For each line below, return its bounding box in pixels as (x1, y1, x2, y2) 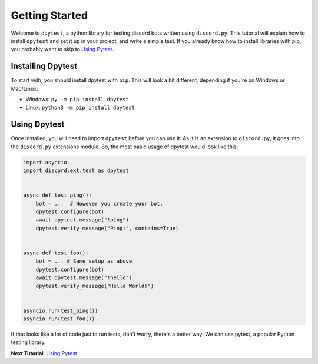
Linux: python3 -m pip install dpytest (25, 104, 135, 111)
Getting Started (11, 9, 88, 22)
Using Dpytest (11, 120, 65, 130)
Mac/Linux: (11, 85, 38, 92)
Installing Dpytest (11, 61, 78, 71)
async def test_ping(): (23, 192, 92, 198)
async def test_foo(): (23, 249, 89, 256)
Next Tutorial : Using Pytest (11, 349, 78, 356)
